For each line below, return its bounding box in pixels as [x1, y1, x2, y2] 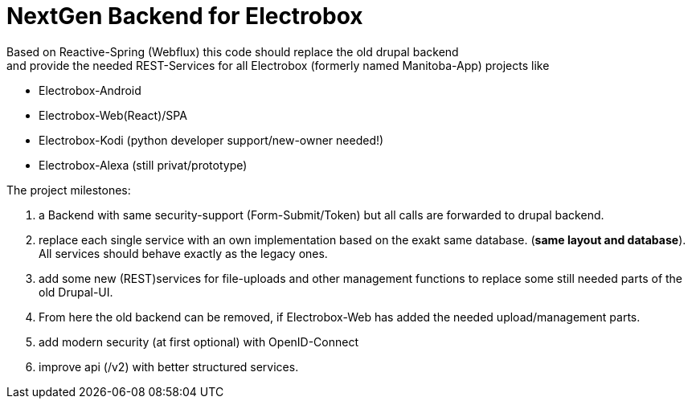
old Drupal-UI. [39, 284, 113, 299]
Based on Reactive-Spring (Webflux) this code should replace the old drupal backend [6, 44, 459, 59]
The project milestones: [6, 182, 131, 197]
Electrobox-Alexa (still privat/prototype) [39, 157, 248, 172]
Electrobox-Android [39, 83, 141, 97]
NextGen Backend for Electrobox [6, 2, 363, 30]
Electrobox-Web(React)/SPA [39, 108, 187, 122]
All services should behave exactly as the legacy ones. [39, 246, 328, 260]
